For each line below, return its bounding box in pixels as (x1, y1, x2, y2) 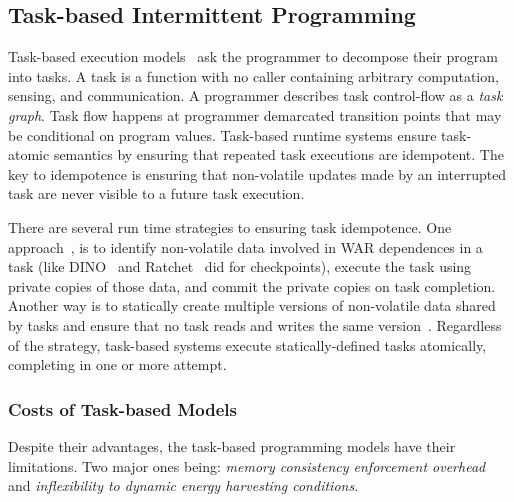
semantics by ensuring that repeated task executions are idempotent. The (53, 144, 504, 165)
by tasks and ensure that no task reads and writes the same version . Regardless (8, 314, 502, 335)
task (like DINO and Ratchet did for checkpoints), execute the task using (8, 256, 472, 277)
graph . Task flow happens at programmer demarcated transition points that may (8, 104, 502, 125)
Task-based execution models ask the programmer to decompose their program (8, 46, 498, 67)
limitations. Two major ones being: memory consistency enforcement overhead (8, 455, 486, 476)
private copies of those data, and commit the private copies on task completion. (8, 275, 496, 296)
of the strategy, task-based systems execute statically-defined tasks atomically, (8, 334, 487, 355)
